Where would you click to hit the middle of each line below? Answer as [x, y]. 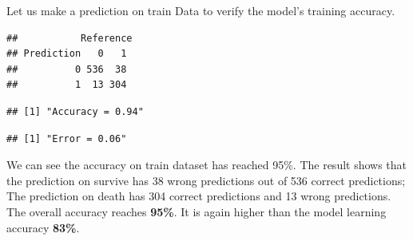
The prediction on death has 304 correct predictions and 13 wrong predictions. [199, 196]
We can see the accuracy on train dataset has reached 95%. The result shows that [207, 165]
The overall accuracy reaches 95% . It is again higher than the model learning [197, 211]
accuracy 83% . [43, 227]
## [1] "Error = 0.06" [67, 138]
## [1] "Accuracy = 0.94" [75, 111]
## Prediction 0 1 [67, 54]
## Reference [69, 38]
